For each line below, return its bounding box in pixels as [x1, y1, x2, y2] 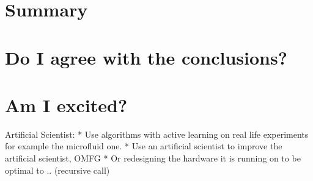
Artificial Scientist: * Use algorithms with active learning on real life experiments [5, 127, 309, 140]
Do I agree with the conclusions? [5, 44, 287, 69]
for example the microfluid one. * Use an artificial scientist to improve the [5, 140, 282, 152]
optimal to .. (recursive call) [5, 163, 110, 176]
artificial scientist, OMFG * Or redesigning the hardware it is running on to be [5, 152, 301, 165]
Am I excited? [5, 92, 128, 117]
